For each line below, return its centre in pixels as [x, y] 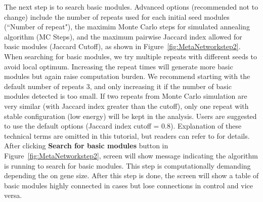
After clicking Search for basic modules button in [86, 146]
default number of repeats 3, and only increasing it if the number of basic [118, 86]
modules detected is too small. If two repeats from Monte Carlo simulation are [126, 96]
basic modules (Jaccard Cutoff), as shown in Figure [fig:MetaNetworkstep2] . [122, 46]
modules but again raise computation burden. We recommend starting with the [127, 76]
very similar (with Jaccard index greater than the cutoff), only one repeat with [126, 106]
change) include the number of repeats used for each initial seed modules [117, 16]
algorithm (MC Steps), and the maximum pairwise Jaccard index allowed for [123, 36]
